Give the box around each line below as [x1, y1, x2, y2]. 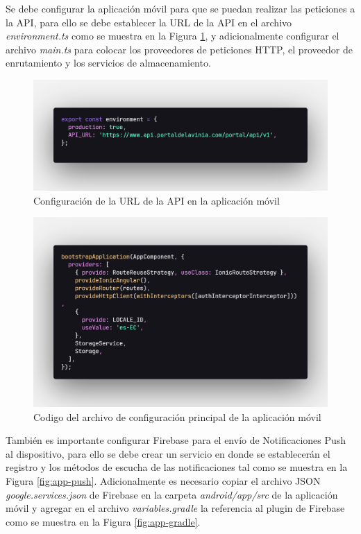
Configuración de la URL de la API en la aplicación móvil [33, 193, 280, 207]
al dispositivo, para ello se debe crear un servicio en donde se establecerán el [6, 446, 330, 460]
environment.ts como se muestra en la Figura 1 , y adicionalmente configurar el [6, 28, 339, 43]
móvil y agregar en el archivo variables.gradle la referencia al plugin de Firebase [6, 501, 345, 515]
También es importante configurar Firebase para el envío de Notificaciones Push [6, 433, 346, 447]
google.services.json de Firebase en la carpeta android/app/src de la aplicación [6, 487, 338, 501]
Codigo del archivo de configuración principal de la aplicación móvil [33, 409, 321, 424]
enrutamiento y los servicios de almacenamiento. [6, 55, 211, 70]
